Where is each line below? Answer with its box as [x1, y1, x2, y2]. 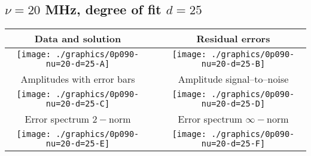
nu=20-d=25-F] [201, 139, 266, 149]
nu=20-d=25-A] [45, 59, 110, 69]
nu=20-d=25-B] [201, 59, 266, 69]
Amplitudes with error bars [20, 72, 135, 86]
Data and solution [34, 32, 121, 46]
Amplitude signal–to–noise [178, 72, 289, 86]
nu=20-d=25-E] [45, 139, 110, 149]
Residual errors [196, 32, 270, 46]
